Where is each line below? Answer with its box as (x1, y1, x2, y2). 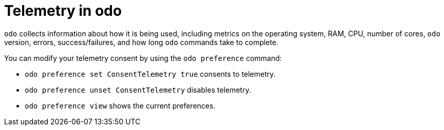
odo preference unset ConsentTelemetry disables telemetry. (25, 85, 251, 94)
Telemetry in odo (4, 2, 122, 19)
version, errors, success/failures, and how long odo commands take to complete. (4, 37, 279, 47)
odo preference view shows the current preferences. (25, 101, 216, 110)
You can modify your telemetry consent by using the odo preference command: (4, 53, 282, 62)
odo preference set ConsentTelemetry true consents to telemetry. (25, 69, 276, 78)
